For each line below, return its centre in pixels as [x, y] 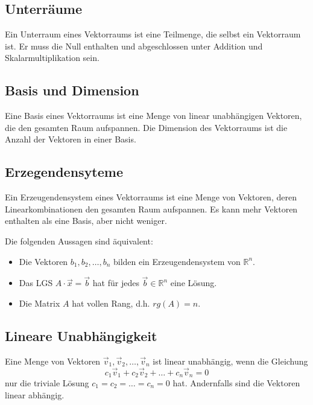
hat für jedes [116, 283]
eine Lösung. [194, 283]
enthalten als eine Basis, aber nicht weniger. [86, 221]
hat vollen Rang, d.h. [111, 303]
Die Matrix [40, 303]
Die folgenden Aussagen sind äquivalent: [79, 241]
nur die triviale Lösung [47, 383]
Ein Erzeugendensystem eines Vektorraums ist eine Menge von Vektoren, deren [151, 197]
